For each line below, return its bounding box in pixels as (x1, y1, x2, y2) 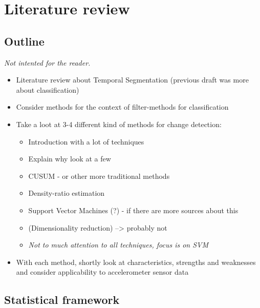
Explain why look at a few (28, 153, 111, 164)
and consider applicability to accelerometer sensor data (16, 266, 189, 277)
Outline (4, 33, 45, 49)
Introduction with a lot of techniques (28, 136, 144, 147)
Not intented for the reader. (4, 57, 91, 68)
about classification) (16, 84, 79, 95)
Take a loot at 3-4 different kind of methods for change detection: (16, 118, 222, 129)
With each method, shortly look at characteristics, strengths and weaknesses (16, 256, 256, 267)
